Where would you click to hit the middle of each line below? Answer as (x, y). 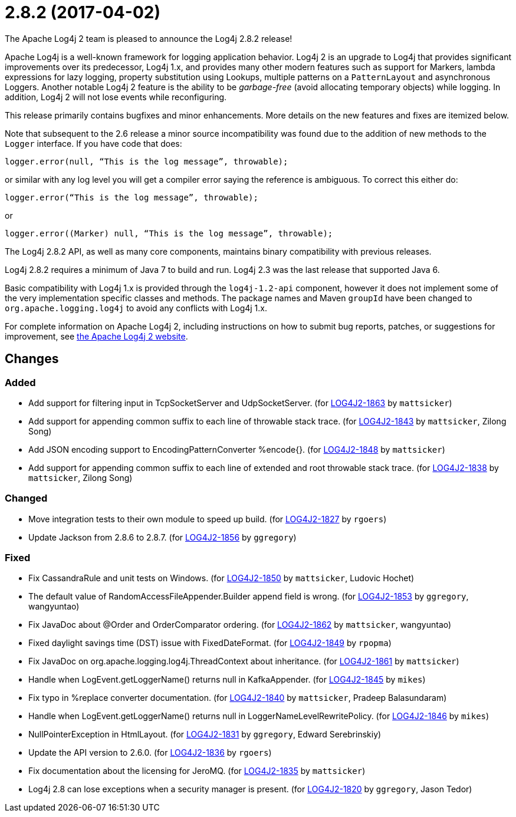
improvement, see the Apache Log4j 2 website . (96, 336)
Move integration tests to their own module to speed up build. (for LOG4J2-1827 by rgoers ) (208, 519)
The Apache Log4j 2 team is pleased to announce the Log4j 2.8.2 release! (149, 38)
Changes (32, 359)
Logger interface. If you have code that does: (93, 143)
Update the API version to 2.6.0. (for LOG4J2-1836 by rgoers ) (150, 753)
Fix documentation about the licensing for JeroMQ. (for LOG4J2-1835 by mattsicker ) (197, 771)
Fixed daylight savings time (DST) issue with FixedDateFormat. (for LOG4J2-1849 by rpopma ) (210, 643)
